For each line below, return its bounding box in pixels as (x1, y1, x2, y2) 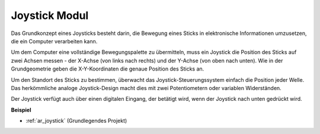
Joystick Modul (11, 9, 89, 22)
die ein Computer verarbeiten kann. (11, 37, 98, 44)
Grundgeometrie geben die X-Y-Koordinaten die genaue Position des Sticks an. (11, 65, 204, 72)
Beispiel (11, 106, 31, 113)
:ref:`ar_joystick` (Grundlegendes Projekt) (25, 117, 127, 125)
